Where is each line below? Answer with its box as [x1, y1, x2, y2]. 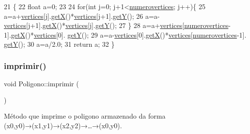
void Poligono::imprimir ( [4, 79, 79, 89]
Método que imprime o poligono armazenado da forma [4, 111, 166, 121]
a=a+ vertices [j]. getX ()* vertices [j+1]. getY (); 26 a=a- [4, 11, 160, 21]
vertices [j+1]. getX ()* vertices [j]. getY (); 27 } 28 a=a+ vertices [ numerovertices [4, 20, 229, 30]
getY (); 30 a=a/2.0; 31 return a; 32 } [4, 39, 115, 49]
